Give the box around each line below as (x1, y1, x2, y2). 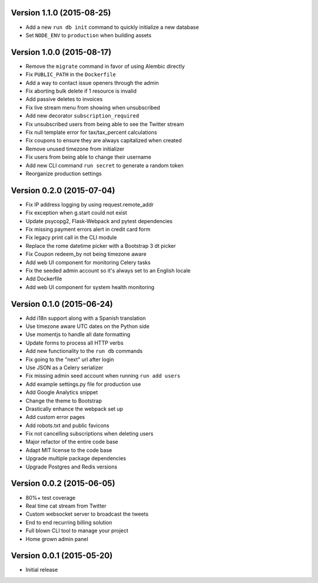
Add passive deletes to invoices (25, 96, 103, 103)
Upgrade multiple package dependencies (25, 455, 127, 462)
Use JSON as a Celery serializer (25, 363, 104, 371)
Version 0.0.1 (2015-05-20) (11, 551, 113, 561)
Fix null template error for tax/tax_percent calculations (25, 129, 157, 136)
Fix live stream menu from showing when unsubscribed (25, 104, 160, 111)
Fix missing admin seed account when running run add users (25, 372, 181, 379)
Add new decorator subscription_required (25, 112, 140, 119)
